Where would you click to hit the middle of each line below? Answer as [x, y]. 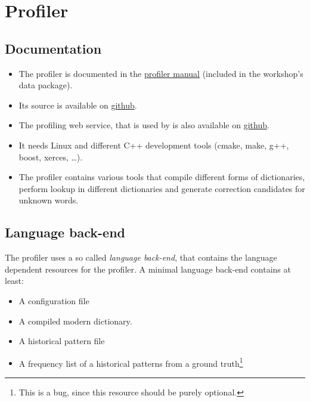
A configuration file [54, 300]
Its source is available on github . [78, 105]
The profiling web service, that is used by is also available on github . [144, 125]
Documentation [53, 48]
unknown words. [49, 200]
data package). [46, 85]
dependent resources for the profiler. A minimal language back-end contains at [148, 269]
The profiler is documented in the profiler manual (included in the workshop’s [161, 73]
